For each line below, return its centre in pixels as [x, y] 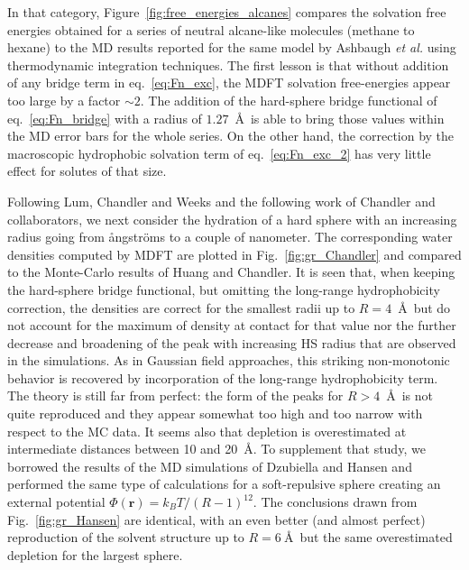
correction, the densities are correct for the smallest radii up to [181, 307]
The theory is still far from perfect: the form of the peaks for [175, 395]
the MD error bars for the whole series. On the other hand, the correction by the [231, 136]
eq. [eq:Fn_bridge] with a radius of [105, 118]
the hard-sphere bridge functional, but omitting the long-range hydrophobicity [224, 289]
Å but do [424, 307]
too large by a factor [64, 100]
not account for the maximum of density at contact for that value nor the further [232, 325]
